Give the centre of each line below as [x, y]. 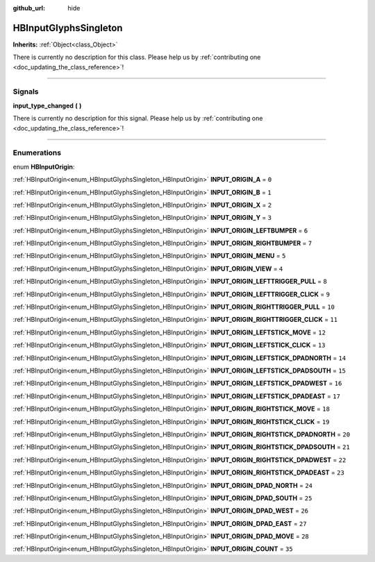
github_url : [29, 8]
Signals [26, 92]
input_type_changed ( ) [47, 105]
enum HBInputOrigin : [44, 167]
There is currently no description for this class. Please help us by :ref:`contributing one [137, 57]
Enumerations [37, 153]
